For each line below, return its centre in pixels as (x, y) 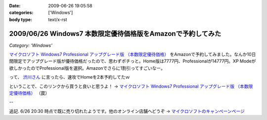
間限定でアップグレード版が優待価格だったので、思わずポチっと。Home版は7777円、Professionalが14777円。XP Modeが (133, 61)
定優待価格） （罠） (29, 93)
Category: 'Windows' (31, 45)
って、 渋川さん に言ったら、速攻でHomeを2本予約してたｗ (69, 77)
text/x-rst (58, 19)
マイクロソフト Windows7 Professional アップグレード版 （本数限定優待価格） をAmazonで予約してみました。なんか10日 (133, 55)
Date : (15, 6)
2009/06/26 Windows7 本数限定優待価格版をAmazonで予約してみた (115, 34)
